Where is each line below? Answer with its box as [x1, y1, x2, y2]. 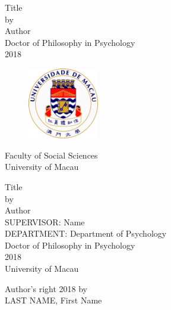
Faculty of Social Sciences [5, 148, 98, 161]
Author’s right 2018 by [5, 282, 88, 294]
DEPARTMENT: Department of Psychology [5, 227, 167, 240]
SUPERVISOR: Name [5, 215, 85, 228]
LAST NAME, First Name [5, 294, 102, 306]
